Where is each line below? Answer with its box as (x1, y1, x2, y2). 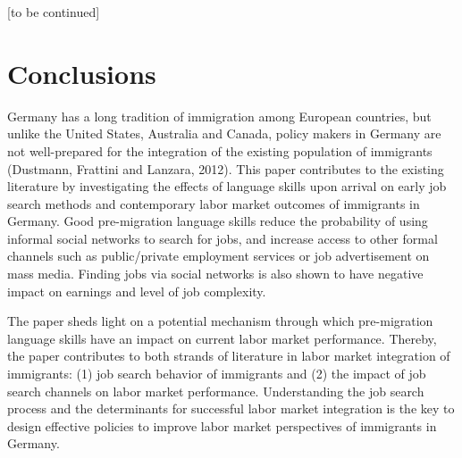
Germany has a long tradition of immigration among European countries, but (7, 106, 432, 125)
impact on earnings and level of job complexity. (7, 281, 266, 300)
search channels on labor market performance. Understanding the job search (7, 381, 424, 400)
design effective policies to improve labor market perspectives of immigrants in (7, 416, 437, 435)
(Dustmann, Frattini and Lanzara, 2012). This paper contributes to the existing (7, 159, 444, 178)
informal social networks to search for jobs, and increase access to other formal (7, 229, 438, 247)
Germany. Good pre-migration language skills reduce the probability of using (7, 212, 428, 230)
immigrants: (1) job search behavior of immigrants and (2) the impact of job (7, 364, 426, 383)
